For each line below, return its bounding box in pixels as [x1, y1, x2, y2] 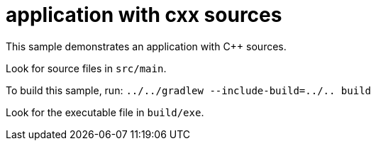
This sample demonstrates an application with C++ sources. [6, 40, 287, 52]
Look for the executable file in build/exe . [6, 106, 204, 118]
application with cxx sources [6, 3, 282, 27]
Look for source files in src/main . [6, 62, 167, 74]
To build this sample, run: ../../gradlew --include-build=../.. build [6, 84, 371, 96]
